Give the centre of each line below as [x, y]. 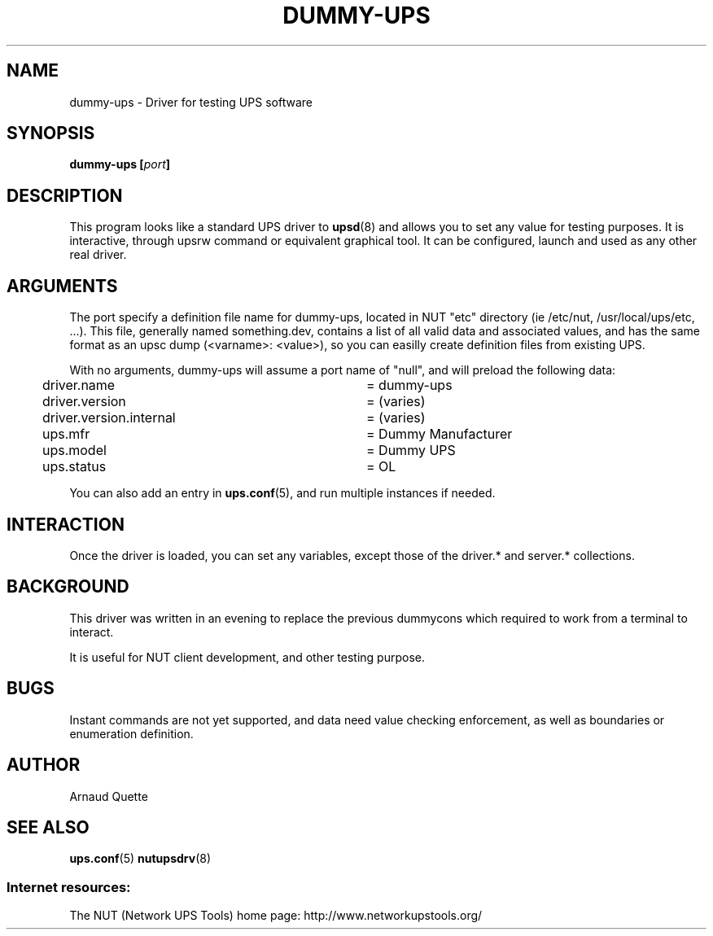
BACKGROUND [68, 587]
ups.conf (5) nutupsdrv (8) [140, 859]
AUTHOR [44, 765]
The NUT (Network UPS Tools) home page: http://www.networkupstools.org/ [276, 916]
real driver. [98, 255]
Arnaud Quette [109, 796]
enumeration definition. [131, 733]
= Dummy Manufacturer [440, 434]
